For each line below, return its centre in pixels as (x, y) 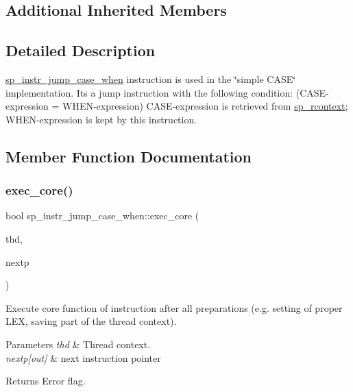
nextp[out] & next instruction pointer (83, 357)
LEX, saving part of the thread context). (91, 321)
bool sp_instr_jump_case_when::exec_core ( (102, 216)
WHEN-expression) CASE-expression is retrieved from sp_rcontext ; (205, 106)
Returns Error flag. (46, 381)
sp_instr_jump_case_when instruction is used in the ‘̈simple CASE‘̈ (151, 78)
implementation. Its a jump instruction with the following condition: (149, 92)
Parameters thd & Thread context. (78, 344)
